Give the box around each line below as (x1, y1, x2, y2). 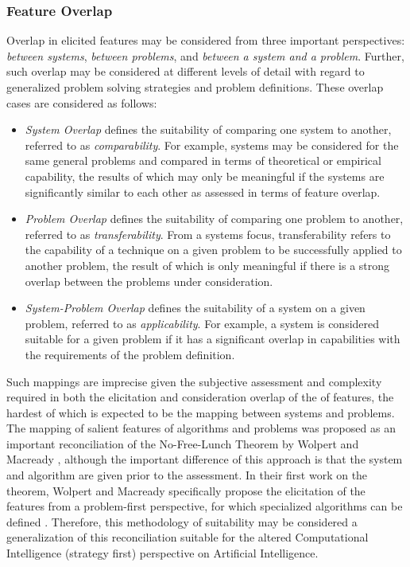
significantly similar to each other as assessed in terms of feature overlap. (25, 183, 381, 200)
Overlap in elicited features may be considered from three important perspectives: (6, 32, 405, 49)
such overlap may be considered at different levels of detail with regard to (6, 63, 365, 80)
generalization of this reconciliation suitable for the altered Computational (6, 529, 369, 545)
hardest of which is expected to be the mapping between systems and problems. (6, 404, 395, 420)
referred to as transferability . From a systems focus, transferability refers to (25, 225, 391, 242)
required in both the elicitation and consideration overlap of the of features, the (6, 389, 394, 405)
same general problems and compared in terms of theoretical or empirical (25, 152, 381, 169)
